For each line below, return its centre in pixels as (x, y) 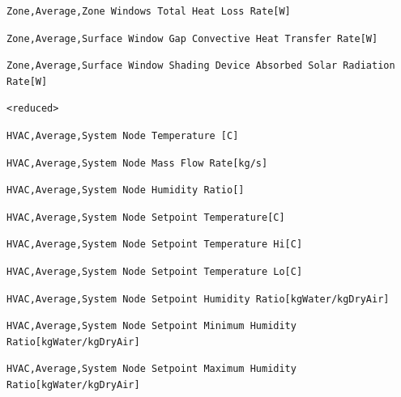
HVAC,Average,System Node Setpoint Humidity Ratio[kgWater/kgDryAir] (198, 299)
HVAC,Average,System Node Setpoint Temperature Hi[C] (155, 245)
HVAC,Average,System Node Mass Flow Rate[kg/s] (137, 163)
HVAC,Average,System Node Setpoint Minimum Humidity (151, 326)
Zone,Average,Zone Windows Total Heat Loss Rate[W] (149, 11)
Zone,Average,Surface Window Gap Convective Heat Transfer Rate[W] (192, 38)
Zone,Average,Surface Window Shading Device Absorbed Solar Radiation (201, 66)
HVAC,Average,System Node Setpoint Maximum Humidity (151, 369)
